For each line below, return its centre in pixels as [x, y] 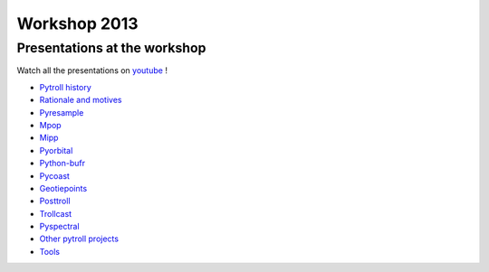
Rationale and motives [81, 100]
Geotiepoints [63, 188]
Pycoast [54, 175]
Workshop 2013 [78, 23]
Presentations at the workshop [111, 48]
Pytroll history [65, 87]
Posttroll [55, 201]
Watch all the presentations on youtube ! [92, 70]
